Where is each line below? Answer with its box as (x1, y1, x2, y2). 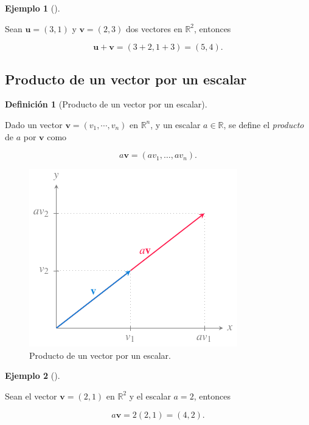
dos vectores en (126, 22, 182, 35)
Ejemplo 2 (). (5, 369, 60, 382)
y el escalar (129, 389, 171, 402)
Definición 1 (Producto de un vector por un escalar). (5, 98, 207, 110)
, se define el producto (223, 118, 304, 131)
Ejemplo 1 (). (5, 2, 60, 14)
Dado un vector (5, 118, 63, 131)
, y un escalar (150, 118, 201, 131)
